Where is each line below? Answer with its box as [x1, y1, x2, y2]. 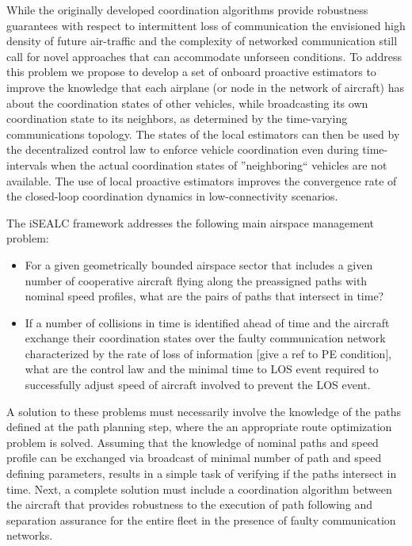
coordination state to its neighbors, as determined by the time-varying [6, 110, 348, 127]
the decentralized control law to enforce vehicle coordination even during [6, 141, 359, 158]
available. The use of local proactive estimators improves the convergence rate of [6, 172, 397, 189]
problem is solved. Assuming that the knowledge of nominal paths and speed [6, 433, 379, 450]
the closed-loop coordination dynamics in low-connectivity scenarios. [6, 188, 338, 204]
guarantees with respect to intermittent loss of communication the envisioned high [6, 17, 406, 33]
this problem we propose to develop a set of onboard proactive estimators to [6, 63, 376, 80]
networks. [6, 527, 53, 544]
